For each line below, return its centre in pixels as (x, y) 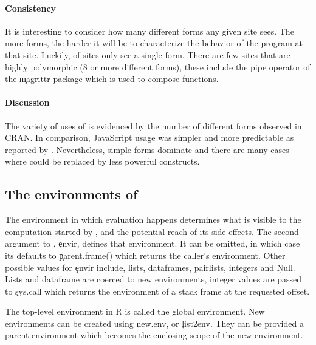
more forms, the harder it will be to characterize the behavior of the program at (154, 43)
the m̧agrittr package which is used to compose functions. (112, 79)
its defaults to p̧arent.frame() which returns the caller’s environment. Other (145, 255)
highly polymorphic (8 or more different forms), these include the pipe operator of (158, 67)
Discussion (27, 102)
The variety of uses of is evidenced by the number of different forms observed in (153, 125)
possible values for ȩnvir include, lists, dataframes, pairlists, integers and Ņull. (150, 267)
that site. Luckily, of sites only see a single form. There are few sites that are (148, 54)
